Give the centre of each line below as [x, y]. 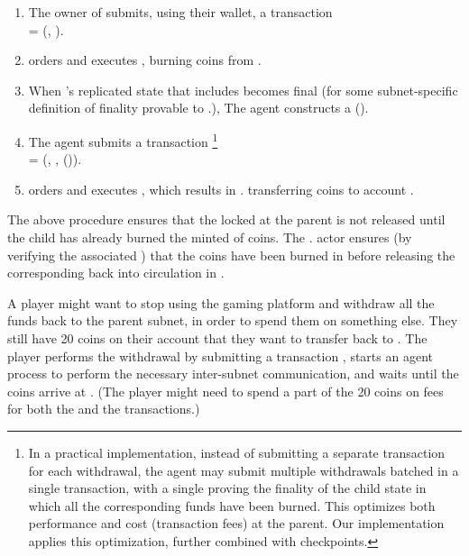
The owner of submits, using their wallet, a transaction [180, 12]
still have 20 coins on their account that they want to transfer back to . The [217, 337]
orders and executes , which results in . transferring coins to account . [221, 189]
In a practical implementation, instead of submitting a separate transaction [237, 452]
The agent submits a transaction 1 [123, 140]
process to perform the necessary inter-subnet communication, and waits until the [233, 374]
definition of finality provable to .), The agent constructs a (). [198, 108]
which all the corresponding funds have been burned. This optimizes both [232, 505]
